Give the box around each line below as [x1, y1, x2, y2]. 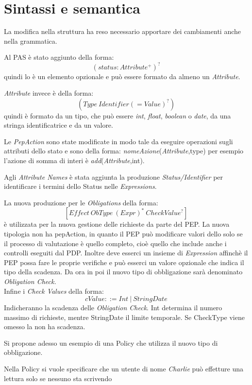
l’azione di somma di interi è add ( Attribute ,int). [4, 155, 145, 165]
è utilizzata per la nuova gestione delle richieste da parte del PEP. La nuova [4, 219, 230, 229]
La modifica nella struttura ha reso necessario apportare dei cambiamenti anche [4, 26, 241, 36]
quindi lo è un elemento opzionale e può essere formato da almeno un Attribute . [4, 71, 240, 82]
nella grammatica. [4, 35, 57, 46]
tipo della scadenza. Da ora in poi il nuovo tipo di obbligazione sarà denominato [4, 267, 243, 277]
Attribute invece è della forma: [4, 88, 94, 98]
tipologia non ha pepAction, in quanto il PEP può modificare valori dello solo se [4, 228, 243, 238]
